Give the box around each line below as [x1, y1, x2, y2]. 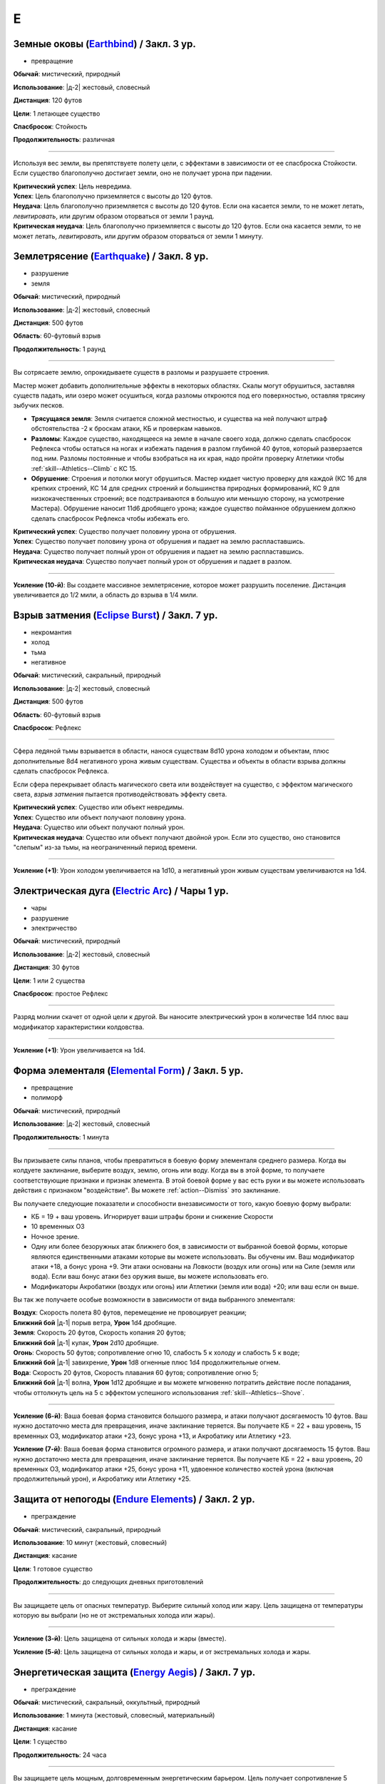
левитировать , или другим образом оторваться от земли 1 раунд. [13, 211, 215, 221]
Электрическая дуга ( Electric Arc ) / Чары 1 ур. [13, 885, 230, 897]
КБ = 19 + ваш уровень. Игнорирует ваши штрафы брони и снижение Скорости [31, 1212, 274, 1220]
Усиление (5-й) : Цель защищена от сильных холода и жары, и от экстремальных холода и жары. [13, 1647, 312, 1656]
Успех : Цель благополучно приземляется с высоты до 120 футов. [13, 191, 213, 200]
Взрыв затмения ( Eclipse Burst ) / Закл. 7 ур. [13, 609, 218, 621]
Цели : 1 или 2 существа [13, 976, 86, 985]
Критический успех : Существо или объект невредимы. [13, 803, 185, 811]
